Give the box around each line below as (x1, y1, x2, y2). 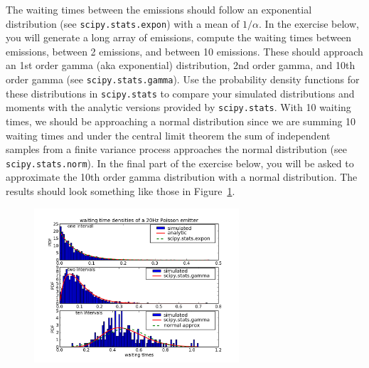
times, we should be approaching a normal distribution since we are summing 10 (6, 114, 356, 128)
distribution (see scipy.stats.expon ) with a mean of (6, 16, 240, 31)
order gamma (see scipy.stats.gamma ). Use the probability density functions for (6, 72, 360, 87)
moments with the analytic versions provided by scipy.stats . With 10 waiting (6, 100, 351, 115)
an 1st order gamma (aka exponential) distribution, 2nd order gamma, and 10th (6, 58, 355, 73)
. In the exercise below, (259, 16, 359, 31)
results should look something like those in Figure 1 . (6, 184, 235, 199)
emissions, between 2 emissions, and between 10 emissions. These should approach (6, 43, 363, 58)
